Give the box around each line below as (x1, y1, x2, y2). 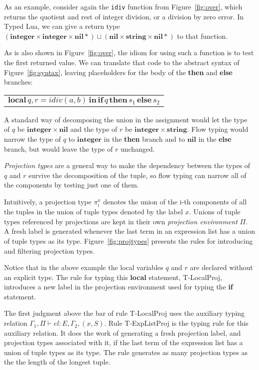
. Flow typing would (187, 124, 249, 134)
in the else (198, 134, 232, 144)
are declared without (190, 262, 253, 273)
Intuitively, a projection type (4, 196, 92, 206)
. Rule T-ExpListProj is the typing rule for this (104, 318, 249, 328)
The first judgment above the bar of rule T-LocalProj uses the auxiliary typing (4, 308, 245, 318)
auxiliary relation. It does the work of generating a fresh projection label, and (4, 327, 241, 338)
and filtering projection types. (4, 245, 95, 256)
